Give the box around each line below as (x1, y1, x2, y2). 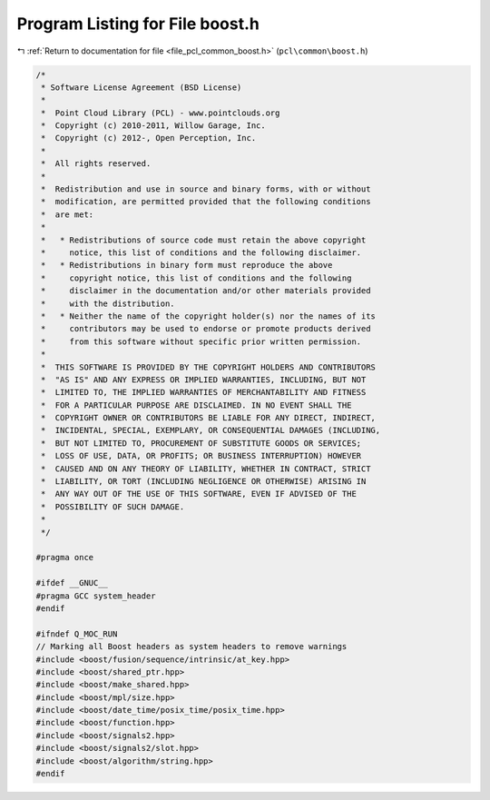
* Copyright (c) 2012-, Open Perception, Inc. (41, 133, 257, 143)
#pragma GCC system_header (35, 590, 156, 601)
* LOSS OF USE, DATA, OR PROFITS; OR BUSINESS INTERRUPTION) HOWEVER (41, 450, 362, 461)
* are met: (41, 209, 94, 220)
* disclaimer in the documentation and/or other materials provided (41, 286, 371, 296)
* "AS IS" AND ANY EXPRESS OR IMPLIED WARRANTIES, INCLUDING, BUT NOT (41, 374, 367, 385)
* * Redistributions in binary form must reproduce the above (41, 260, 333, 271)
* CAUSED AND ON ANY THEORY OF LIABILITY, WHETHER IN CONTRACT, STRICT (41, 463, 371, 474)
